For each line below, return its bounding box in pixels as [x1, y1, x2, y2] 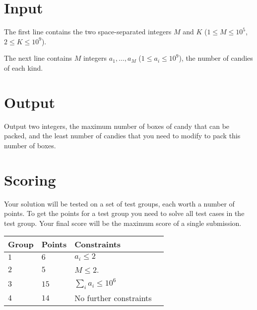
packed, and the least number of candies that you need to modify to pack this [4, 130, 241, 141]
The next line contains [4, 53, 72, 63]
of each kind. [4, 62, 43, 73]
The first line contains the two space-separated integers [4, 26, 172, 37]
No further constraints [74, 292, 152, 304]
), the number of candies [179, 53, 253, 63]
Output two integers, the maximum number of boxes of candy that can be [4, 120, 230, 131]
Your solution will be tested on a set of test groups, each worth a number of [4, 198, 235, 208]
